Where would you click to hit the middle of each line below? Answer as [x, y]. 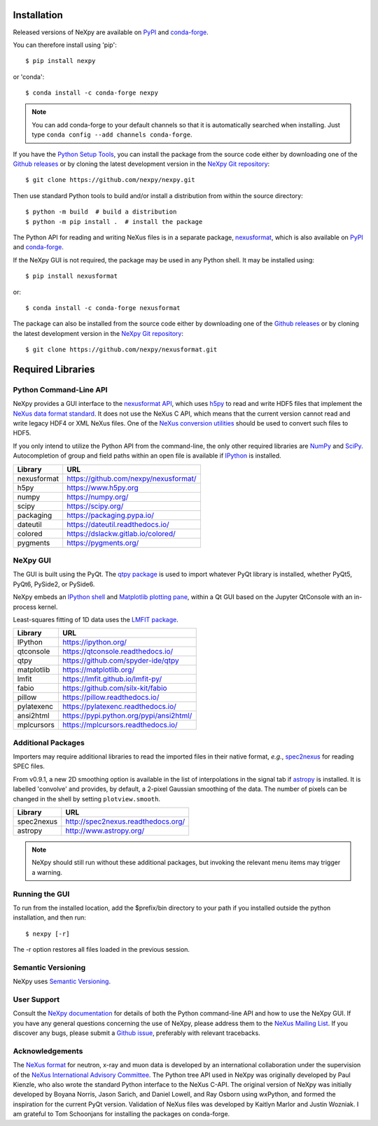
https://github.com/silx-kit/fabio [115, 688]
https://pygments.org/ [103, 542]
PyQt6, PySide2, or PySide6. [54, 584]
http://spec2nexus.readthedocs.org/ [125, 822]
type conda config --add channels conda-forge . [112, 135]
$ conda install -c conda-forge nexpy [92, 93]
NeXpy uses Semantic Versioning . [62, 981]
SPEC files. [29, 766]
